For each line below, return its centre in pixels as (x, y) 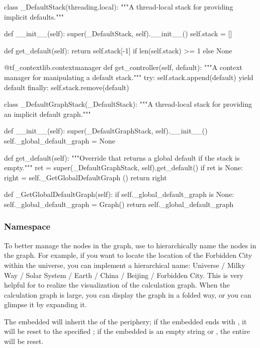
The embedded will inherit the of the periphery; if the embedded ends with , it (125, 321)
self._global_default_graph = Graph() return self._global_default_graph (119, 204)
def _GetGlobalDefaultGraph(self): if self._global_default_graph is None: (119, 194)
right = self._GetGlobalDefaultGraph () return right (85, 177)
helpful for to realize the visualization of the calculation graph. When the (117, 285)
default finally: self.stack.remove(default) (67, 87)
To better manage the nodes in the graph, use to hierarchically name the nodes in (130, 245)
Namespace (27, 226)
